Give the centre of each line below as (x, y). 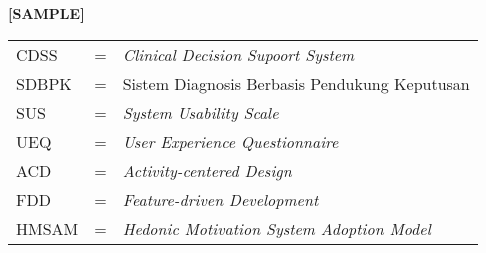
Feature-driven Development (220, 199)
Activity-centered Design (207, 170)
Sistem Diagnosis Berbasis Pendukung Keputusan (296, 83)
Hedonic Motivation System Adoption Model (276, 228)
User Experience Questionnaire (230, 141)
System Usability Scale (200, 112)
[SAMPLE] (46, 13)
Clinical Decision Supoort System (238, 54)
